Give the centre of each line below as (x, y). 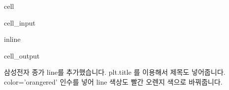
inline (12, 39)
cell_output (22, 55)
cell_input (20, 22)
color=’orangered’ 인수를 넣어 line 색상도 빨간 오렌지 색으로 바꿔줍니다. (113, 81)
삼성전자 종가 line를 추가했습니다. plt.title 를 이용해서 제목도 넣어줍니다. (115, 72)
